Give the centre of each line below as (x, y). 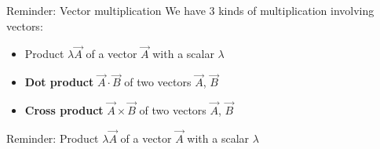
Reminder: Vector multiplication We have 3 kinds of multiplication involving (190, 10)
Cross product (64, 110)
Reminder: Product (53, 138)
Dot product (59, 82)
